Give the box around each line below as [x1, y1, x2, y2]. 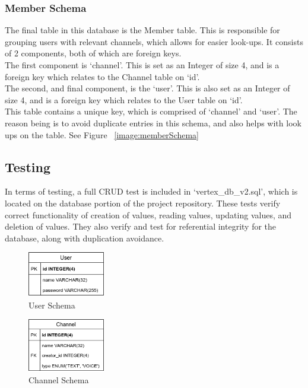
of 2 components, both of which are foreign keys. [5, 47, 182, 59]
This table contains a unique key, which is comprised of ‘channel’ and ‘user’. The [5, 105, 297, 117]
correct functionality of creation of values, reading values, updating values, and [5, 208, 292, 221]
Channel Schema [28, 374, 89, 386]
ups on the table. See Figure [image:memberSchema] [5, 128, 199, 141]
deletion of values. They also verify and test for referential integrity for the [5, 220, 277, 233]
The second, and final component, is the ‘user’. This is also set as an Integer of [5, 82, 290, 94]
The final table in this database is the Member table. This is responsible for [5, 24, 280, 36]
